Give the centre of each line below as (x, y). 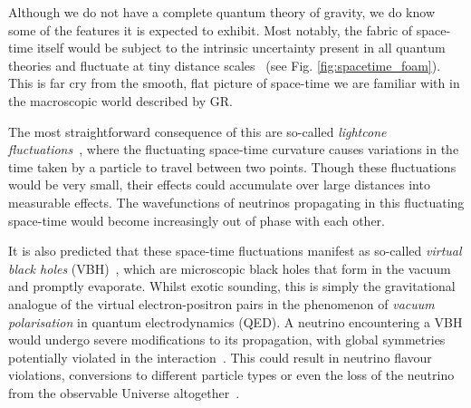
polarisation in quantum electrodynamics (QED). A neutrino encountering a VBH (235, 321)
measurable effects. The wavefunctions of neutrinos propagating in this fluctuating (236, 202)
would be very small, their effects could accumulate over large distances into (219, 185)
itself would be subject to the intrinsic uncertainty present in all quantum (241, 48)
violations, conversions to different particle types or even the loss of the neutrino (231, 375)
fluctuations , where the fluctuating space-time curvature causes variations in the (234, 149)
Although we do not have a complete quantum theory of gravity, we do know (222, 12)
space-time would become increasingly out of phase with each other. (197, 220)
